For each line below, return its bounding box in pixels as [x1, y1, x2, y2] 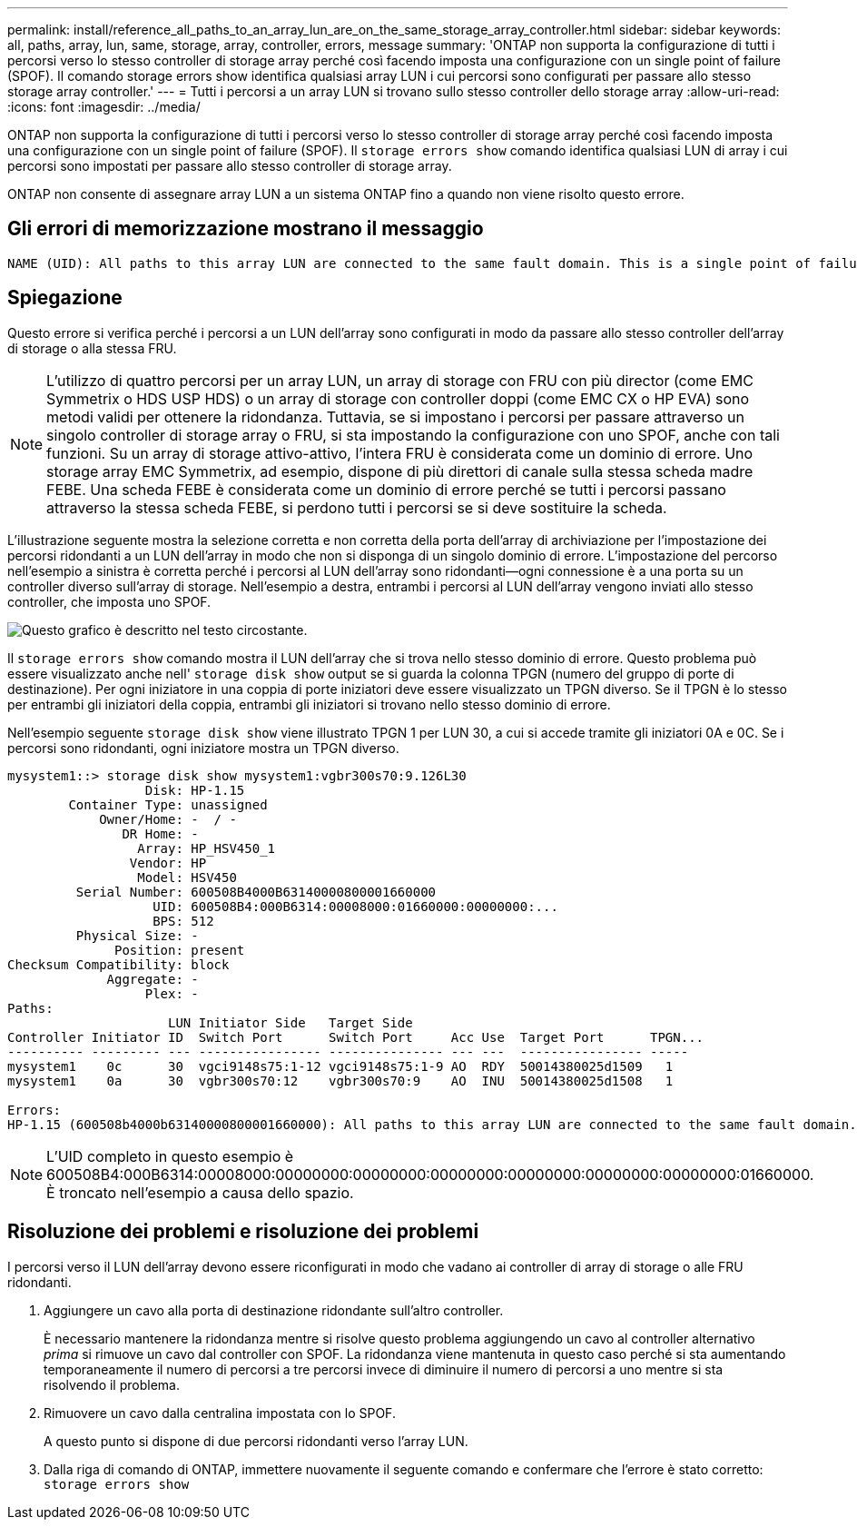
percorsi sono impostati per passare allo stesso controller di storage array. [7, 158, 452, 174]
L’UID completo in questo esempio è [46, 1146, 294, 1165]
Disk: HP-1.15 [144, 782, 245, 798]
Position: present [114, 942, 245, 957]
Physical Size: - [75, 927, 199, 943]
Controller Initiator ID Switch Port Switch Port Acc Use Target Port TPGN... [7, 1029, 704, 1045]
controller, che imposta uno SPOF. [7, 593, 212, 610]
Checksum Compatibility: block [7, 957, 230, 972]
